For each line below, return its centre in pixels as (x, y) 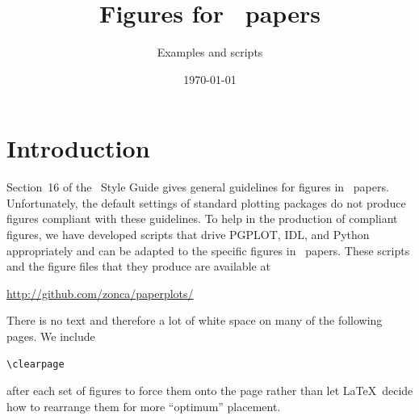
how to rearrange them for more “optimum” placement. (144, 406)
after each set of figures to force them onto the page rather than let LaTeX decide (210, 391)
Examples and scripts (210, 52)
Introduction (78, 148)
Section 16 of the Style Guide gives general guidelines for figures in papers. (198, 187)
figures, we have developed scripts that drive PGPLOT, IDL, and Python (188, 235)
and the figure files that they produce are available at (138, 266)
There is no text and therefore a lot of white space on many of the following (195, 320)
